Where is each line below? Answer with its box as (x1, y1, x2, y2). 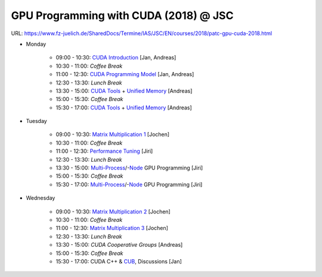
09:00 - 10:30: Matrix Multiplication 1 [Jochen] (55, 131, 170, 138)
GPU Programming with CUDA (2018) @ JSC (11, 9, 234, 22)
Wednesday (26, 194, 55, 202)
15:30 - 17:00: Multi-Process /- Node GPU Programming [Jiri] (55, 181, 203, 188)
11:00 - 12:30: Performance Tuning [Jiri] (55, 147, 153, 155)
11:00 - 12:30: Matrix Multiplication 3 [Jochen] (55, 225, 168, 232)
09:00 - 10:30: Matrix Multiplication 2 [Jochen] (55, 208, 171, 215)
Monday (26, 40, 47, 48)
